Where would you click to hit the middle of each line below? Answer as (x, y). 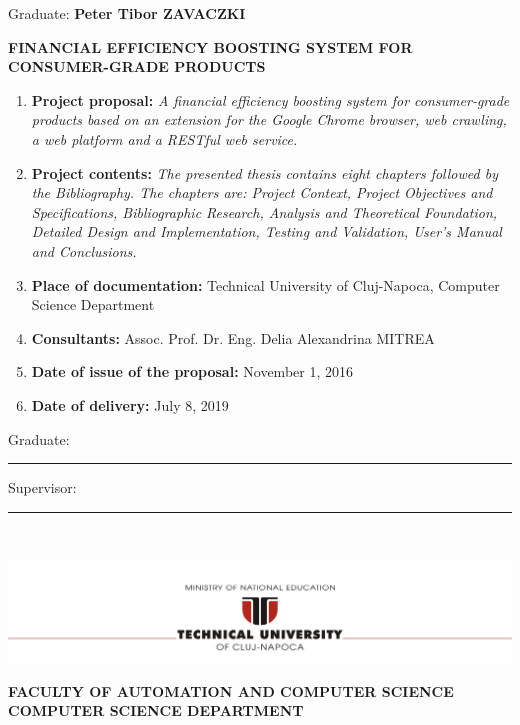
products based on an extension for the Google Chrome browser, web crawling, (269, 119)
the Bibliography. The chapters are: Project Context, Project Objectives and (262, 192)
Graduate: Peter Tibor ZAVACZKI (127, 13)
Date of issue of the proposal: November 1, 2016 (192, 371)
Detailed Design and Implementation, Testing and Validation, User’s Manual (266, 231)
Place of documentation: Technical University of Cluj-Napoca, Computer (265, 284)
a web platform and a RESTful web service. (164, 138)
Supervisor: (42, 487)
